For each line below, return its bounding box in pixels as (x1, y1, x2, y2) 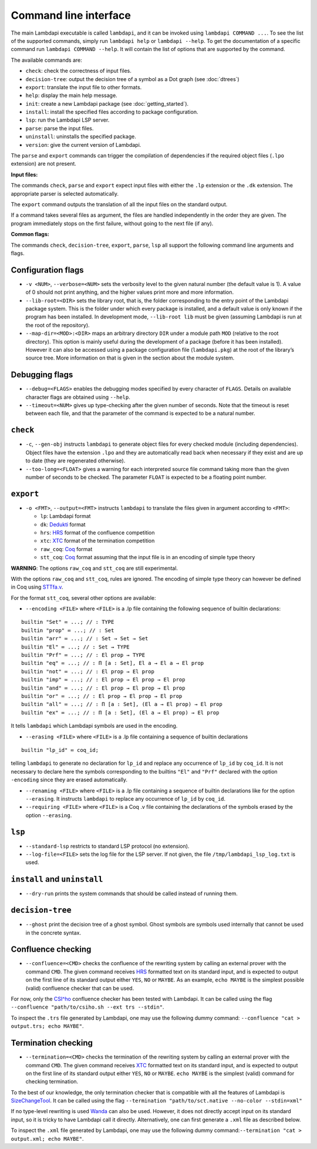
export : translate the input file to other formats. (25, 83, 142, 90)
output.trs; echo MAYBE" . (11, 1023, 84, 1030)
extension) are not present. (11, 160, 76, 167)
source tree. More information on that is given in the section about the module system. (25, 354, 235, 361)
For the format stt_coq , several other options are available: (11, 594, 156, 602)
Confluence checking (11, 945, 92, 955)
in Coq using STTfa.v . (11, 583, 63, 590)
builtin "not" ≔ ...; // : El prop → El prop (21, 668, 155, 675)
